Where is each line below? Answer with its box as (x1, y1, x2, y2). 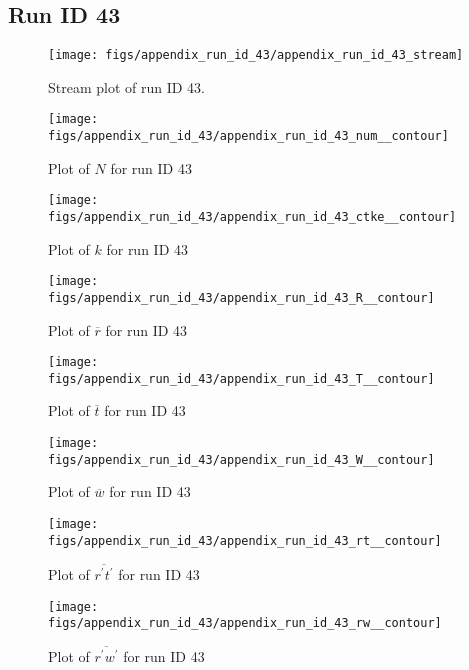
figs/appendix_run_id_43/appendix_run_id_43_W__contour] (48, 452, 435, 467)
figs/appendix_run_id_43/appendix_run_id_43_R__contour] (48, 290, 435, 305)
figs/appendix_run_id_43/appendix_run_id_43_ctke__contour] (48, 210, 457, 225)
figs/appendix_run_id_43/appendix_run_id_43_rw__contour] (48, 616, 442, 631)
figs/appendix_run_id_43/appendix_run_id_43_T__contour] (48, 371, 435, 386)
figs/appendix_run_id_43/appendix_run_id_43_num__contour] (48, 129, 449, 144)
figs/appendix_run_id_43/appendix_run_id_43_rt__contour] (48, 533, 442, 548)
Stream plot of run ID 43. (48, 76, 206, 97)
